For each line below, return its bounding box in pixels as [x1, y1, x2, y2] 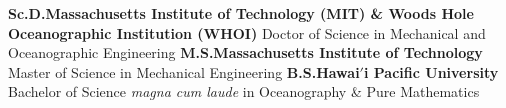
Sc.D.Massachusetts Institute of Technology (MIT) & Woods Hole [8, 3, 474, 23]
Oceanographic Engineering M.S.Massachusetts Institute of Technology [8, 42, 483, 63]
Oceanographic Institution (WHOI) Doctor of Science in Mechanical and [8, 22, 486, 43]
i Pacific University [363, 61, 499, 82]
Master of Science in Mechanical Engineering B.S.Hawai [8, 61, 360, 82]
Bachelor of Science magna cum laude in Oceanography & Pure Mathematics [8, 81, 480, 102]
